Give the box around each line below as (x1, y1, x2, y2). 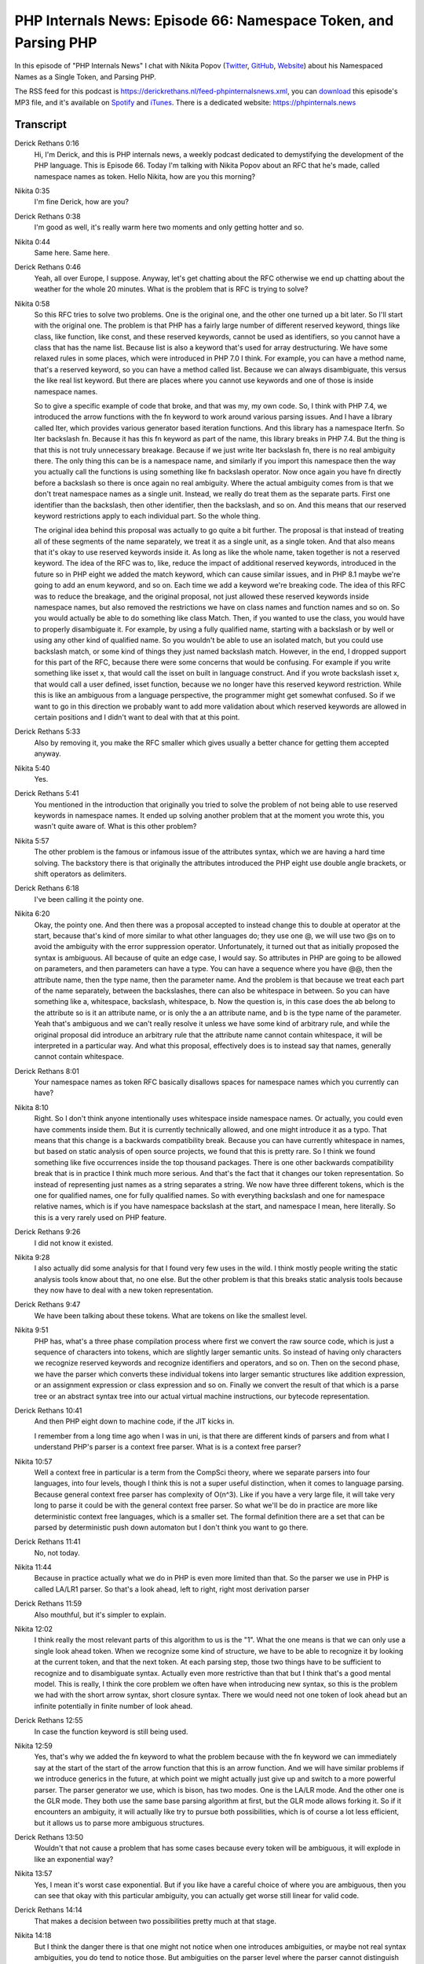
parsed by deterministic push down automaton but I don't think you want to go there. (34, 1522, 309, 1532)
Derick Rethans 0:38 (14, 211, 82, 221)
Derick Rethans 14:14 (14, 1905, 82, 1915)
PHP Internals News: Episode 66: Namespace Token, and (14, 12, 394, 29)
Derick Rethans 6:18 (14, 884, 80, 893)
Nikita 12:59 (14, 1741, 53, 1750)
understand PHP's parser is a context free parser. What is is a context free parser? (34, 1442, 302, 1452)
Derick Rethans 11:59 (14, 1599, 82, 1608)
